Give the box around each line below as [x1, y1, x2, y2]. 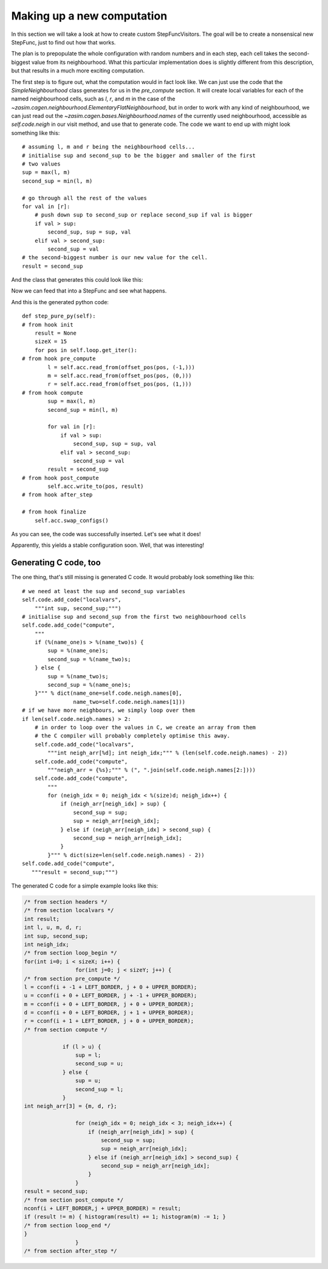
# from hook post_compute [22, 475, 100, 481]
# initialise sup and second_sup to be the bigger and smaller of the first [22, 152, 256, 159]
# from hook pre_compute [22, 355, 96, 362]
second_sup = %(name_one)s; [47, 681, 131, 689]
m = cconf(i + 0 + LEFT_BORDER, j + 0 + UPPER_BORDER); [24, 1001, 194, 1007]
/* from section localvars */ [24, 907, 114, 914]
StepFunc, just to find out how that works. [11, 38, 116, 46]
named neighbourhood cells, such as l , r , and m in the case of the [11, 95, 176, 103]
